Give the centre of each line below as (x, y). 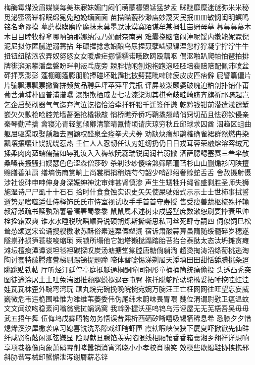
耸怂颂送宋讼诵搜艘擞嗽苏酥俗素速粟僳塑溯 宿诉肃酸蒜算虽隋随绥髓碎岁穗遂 (127, 230)
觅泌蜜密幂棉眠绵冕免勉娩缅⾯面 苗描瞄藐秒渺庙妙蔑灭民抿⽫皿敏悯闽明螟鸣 (127, 17)
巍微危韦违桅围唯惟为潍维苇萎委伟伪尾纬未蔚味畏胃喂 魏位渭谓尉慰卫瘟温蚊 (127, 298)
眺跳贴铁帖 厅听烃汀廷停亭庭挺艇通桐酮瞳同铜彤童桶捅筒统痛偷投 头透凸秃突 (128, 270)
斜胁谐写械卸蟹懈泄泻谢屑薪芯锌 (56, 357)
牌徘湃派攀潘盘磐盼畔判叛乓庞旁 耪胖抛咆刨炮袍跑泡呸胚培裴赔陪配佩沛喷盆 (127, 65)
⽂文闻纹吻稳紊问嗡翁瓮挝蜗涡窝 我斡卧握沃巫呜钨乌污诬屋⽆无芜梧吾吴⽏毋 (127, 308)
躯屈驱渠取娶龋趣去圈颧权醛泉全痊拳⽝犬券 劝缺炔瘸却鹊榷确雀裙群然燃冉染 (127, 133)
